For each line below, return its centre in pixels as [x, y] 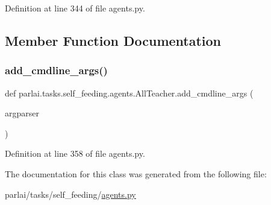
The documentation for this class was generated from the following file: [136, 173]
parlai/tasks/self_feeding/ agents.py [70, 194]
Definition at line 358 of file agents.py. [75, 153]
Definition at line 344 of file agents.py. [75, 8]
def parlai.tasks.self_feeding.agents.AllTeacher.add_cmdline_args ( [129, 93]
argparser [22, 113]
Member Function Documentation [113, 40]
